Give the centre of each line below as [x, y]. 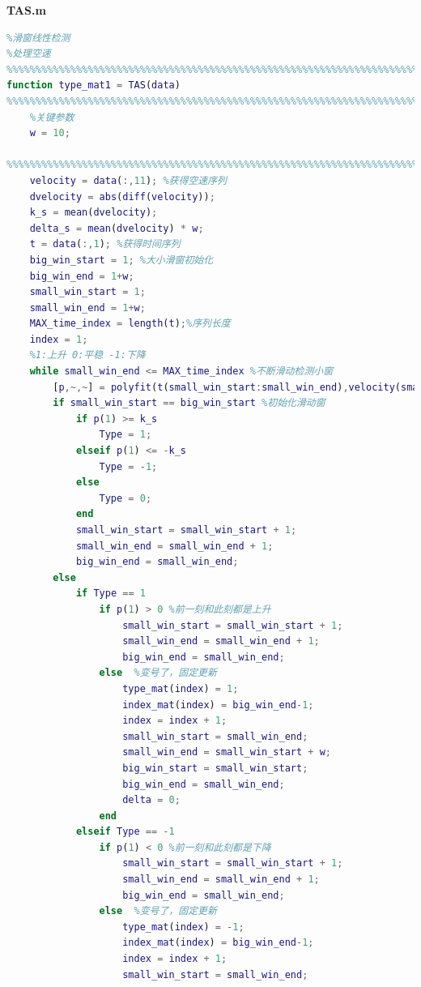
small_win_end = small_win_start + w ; [227, 752]
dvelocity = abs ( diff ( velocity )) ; [122, 197]
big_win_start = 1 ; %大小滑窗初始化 [121, 260]
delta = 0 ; [151, 800]
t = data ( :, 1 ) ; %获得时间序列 [105, 244]
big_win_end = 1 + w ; [82, 276]
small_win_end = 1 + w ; [87, 308]
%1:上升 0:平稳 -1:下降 [87, 355]
